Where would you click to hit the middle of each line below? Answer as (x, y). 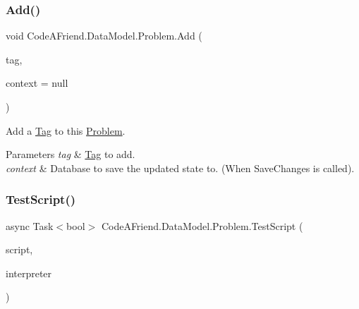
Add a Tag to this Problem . (66, 130)
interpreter (29, 273)
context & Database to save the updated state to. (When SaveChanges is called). (180, 168)
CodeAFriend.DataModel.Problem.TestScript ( (202, 225)
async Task (30, 225)
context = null (37, 83)
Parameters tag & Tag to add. (71, 154)
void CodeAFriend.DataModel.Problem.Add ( (104, 36)
